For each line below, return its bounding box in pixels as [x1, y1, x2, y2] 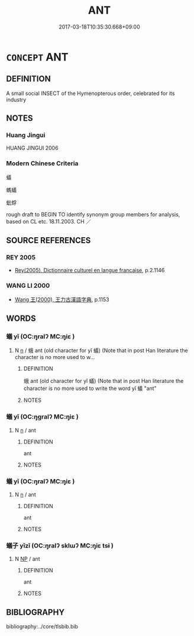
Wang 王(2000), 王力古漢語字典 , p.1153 [14, 295, 109, 303]
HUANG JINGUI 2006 [6, 144, 59, 152]
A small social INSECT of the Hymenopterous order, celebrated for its [6, 90, 175, 97]
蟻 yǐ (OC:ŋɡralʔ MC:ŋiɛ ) [6, 413, 79, 421]
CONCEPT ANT [6, 50, 69, 64]
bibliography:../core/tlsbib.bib [6, 623, 79, 630]
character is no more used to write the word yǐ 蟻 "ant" [23, 385, 157, 392]
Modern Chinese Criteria [6, 159, 79, 168]
